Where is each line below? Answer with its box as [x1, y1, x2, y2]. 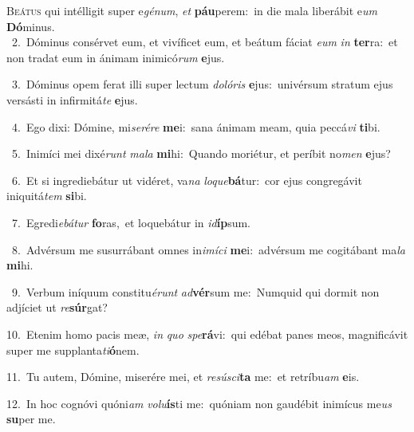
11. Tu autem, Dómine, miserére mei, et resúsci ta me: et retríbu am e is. [6, 368, 360, 385]
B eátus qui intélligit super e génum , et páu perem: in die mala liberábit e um [6, 2, 377, 18]
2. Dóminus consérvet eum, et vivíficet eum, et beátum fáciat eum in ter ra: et [11, 33, 398, 50]
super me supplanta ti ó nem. [6, 341, 140, 358]
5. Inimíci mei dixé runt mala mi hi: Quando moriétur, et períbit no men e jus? [11, 145, 391, 162]
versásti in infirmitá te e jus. [6, 91, 138, 108]
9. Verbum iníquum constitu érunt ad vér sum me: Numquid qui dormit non [11, 283, 380, 300]
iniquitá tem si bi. [6, 187, 87, 204]
